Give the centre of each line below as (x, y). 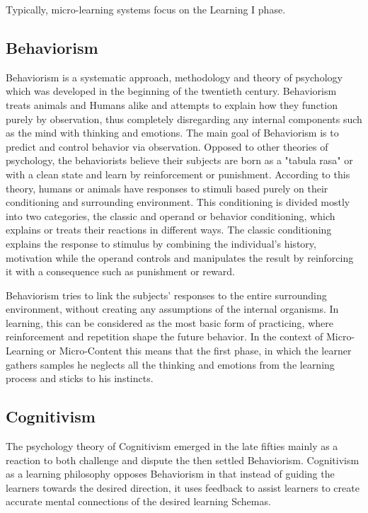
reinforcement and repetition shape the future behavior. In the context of (165, 336)
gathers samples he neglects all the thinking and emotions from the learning (170, 364)
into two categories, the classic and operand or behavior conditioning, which (171, 215)
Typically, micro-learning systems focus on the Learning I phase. (146, 9)
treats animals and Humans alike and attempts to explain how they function (172, 104)
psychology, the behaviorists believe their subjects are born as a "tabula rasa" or (179, 160)
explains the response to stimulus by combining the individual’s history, (161, 243)
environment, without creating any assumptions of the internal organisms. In (172, 309)
